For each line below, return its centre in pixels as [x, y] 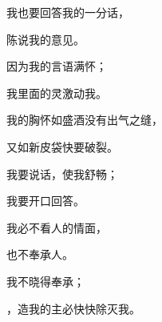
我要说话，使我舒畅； [62, 173]
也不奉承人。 [40, 254]
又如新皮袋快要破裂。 [62, 146]
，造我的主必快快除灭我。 [73, 308]
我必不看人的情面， [57, 227]
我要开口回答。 [45, 201]
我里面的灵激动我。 [57, 93]
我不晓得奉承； [45, 281]
